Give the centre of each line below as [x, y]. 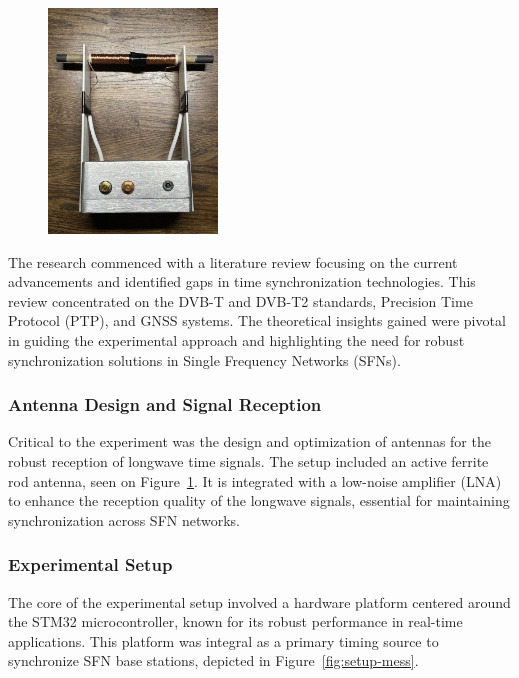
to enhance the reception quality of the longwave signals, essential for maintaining [259, 500]
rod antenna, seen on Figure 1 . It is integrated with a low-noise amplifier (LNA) [255, 480]
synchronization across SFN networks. [124, 519]
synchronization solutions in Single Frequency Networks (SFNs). [204, 359]
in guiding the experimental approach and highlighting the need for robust [236, 339]
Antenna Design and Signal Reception [165, 404]
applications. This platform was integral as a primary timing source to [223, 640]
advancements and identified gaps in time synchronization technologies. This [242, 281]
